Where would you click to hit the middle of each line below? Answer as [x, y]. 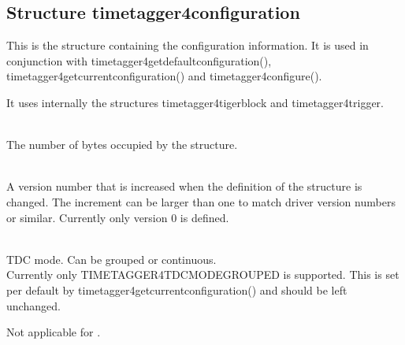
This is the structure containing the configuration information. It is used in [188, 45]
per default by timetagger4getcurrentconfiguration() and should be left [177, 289]
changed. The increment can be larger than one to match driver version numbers [201, 201]
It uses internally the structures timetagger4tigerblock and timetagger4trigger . [195, 102]
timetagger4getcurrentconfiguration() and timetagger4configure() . [164, 76]
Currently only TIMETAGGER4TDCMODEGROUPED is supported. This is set [203, 275]
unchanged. [33, 305]
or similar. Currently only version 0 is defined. [118, 217]
